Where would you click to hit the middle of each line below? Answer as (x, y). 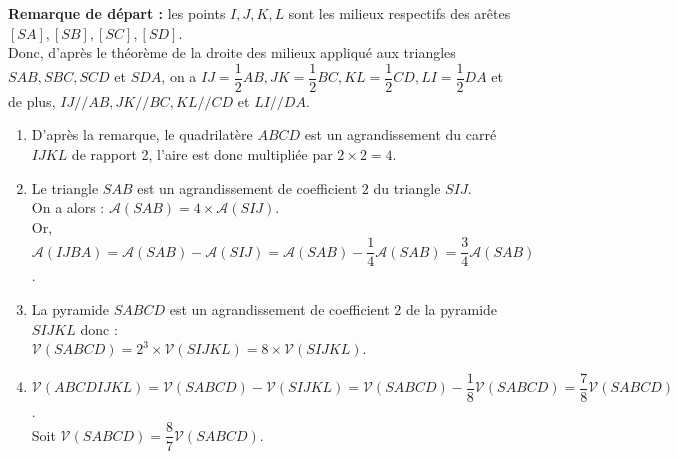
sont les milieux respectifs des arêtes (399, 13)
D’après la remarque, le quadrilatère (142, 134)
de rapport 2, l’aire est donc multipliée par (202, 154)
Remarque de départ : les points (117, 13)
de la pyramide (451, 309)
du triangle (407, 187)
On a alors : (68, 207)
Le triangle (65, 187)
